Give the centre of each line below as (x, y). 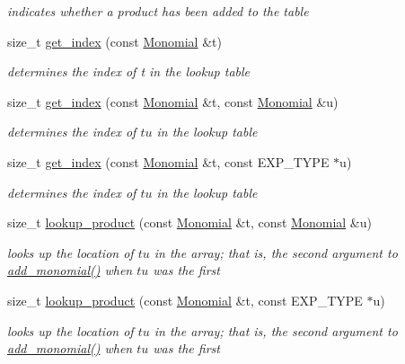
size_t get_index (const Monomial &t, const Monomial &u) (173, 101)
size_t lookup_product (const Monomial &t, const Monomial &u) (189, 222)
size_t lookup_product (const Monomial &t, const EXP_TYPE (185, 300)
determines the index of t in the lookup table (129, 71)
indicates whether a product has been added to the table (158, 11)
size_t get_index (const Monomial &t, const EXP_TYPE (168, 161)
